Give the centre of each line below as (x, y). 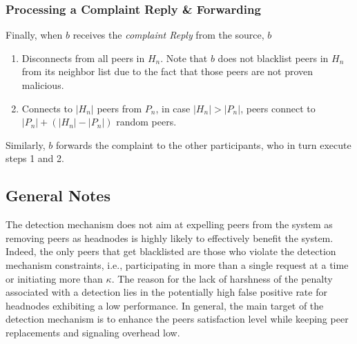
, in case (173, 108)
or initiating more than (54, 278)
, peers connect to (278, 108)
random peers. (146, 122)
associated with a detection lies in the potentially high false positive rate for (166, 292)
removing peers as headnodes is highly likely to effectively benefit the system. (170, 237)
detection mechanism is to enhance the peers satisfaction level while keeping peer (177, 319)
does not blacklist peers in (273, 58)
